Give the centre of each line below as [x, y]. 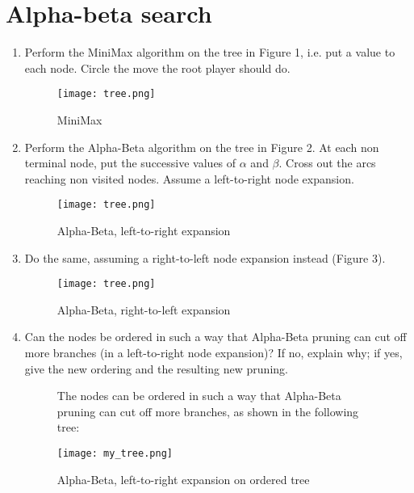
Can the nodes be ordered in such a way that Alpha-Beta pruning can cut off [215, 337]
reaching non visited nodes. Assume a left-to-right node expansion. [189, 178]
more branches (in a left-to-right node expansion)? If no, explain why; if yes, [213, 353]
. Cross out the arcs [327, 163]
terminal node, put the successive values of [130, 163]
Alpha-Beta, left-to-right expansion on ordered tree [183, 479]
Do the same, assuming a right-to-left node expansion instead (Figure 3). [205, 257]
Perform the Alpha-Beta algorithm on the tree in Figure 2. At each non [202, 147]
